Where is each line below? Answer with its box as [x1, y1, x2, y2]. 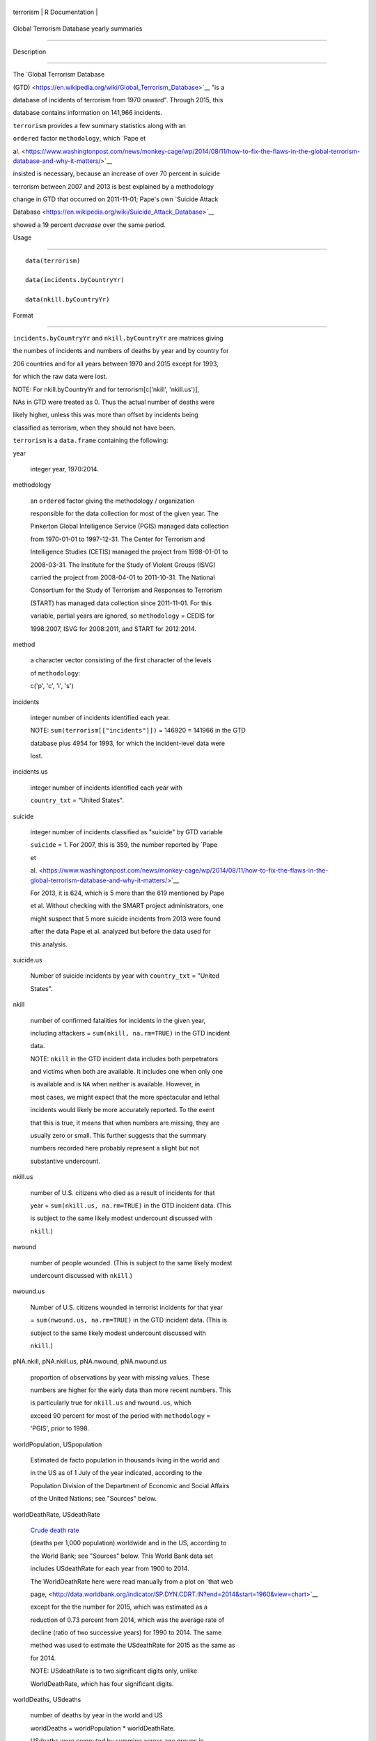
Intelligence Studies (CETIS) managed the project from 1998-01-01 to [30, 547, 228, 556]
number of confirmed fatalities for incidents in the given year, [30, 1016, 206, 1024]
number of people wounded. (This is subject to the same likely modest [30, 1258, 233, 1267]
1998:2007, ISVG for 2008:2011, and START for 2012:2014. [30, 624, 196, 633]
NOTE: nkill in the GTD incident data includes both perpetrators [30, 1054, 219, 1063]
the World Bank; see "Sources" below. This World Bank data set [30, 1552, 214, 1560]
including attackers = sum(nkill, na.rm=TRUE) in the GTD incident [30, 1029, 230, 1037]
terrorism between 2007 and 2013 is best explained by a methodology [13, 182, 214, 191]
